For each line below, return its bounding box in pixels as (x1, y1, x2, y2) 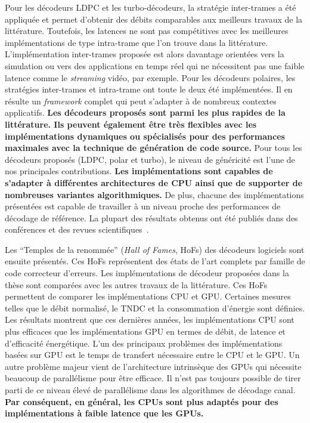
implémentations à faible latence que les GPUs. (5, 407, 204, 419)
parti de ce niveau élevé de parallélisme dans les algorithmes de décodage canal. (5, 384, 296, 396)
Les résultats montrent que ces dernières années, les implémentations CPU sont (5, 313, 294, 326)
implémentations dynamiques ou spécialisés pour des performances (5, 129, 285, 142)
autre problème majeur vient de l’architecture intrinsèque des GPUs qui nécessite (5, 360, 302, 372)
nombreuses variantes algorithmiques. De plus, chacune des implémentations (5, 188, 304, 200)
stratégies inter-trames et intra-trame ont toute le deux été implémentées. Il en (5, 83, 293, 95)
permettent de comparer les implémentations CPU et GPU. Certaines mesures (5, 290, 291, 302)
